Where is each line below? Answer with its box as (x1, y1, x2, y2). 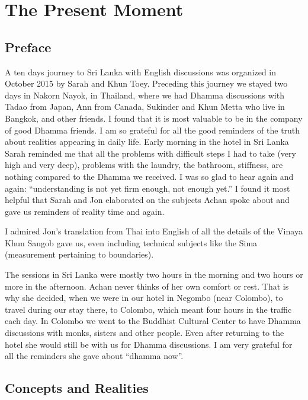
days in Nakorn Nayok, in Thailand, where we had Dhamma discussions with (5, 88, 284, 101)
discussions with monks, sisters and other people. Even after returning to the (5, 326, 284, 339)
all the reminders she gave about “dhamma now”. (5, 350, 184, 362)
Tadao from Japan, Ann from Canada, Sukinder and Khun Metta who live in (5, 100, 285, 113)
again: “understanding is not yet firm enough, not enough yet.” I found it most (5, 182, 290, 194)
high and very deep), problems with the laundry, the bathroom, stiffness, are (5, 158, 283, 171)
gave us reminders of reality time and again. (5, 205, 165, 217)
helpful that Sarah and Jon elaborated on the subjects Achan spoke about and (5, 193, 290, 206)
